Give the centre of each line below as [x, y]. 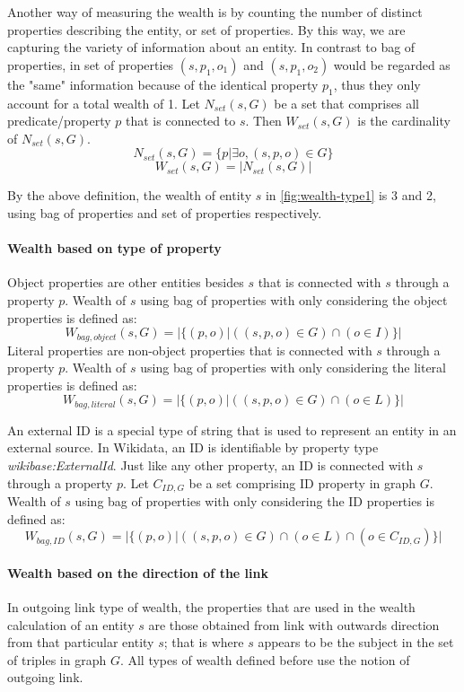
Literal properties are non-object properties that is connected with [190, 350]
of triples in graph [57, 659]
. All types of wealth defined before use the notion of [265, 659]
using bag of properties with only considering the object [294, 299]
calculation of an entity [71, 624]
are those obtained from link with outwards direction [294, 624]
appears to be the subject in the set [356, 642]
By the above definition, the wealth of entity [130, 195]
